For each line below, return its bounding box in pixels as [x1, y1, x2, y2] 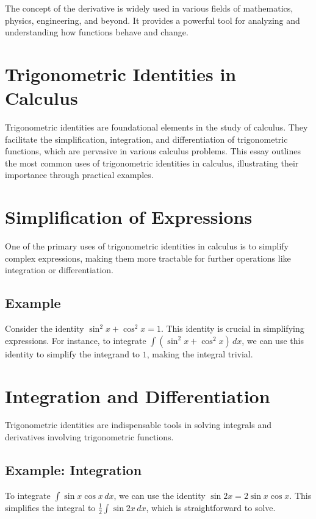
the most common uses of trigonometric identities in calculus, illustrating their [5, 156, 299, 169]
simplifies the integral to [5, 501, 96, 514]
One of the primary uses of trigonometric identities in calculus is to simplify [5, 240, 289, 252]
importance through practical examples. [5, 168, 154, 181]
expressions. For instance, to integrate [5, 334, 146, 346]
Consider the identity [5, 322, 84, 335]
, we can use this [242, 334, 304, 346]
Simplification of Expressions [5, 204, 253, 229]
